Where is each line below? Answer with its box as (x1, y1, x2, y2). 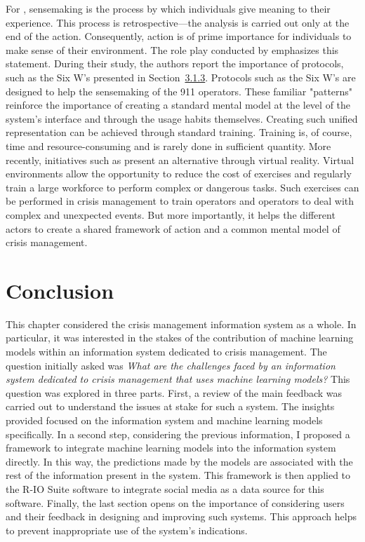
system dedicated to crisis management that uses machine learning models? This (6, 372, 350, 386)
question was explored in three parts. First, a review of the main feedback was (6, 385, 343, 400)
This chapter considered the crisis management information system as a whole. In (6, 316, 357, 331)
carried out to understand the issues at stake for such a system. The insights (6, 399, 335, 414)
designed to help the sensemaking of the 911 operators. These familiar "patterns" (6, 83, 353, 98)
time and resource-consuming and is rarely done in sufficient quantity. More (6, 138, 331, 153)
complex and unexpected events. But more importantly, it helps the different (6, 207, 336, 222)
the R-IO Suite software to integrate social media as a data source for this (6, 481, 324, 496)
